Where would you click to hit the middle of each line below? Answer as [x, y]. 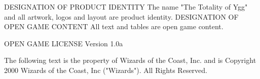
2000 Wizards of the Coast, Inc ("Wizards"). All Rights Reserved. [106, 70]
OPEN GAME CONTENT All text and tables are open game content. [114, 26]
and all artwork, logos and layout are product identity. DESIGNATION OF [121, 16]
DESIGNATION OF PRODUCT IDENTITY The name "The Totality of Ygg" [126, 7]
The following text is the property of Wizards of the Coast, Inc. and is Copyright [130, 60]
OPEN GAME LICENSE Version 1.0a [64, 43]
